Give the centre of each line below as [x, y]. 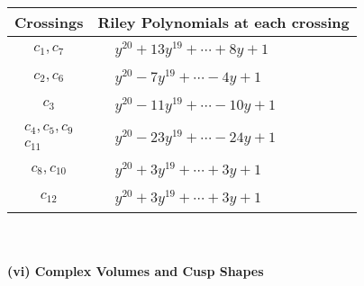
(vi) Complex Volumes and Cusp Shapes [136, 271]
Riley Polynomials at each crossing [223, 22]
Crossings [49, 22]
